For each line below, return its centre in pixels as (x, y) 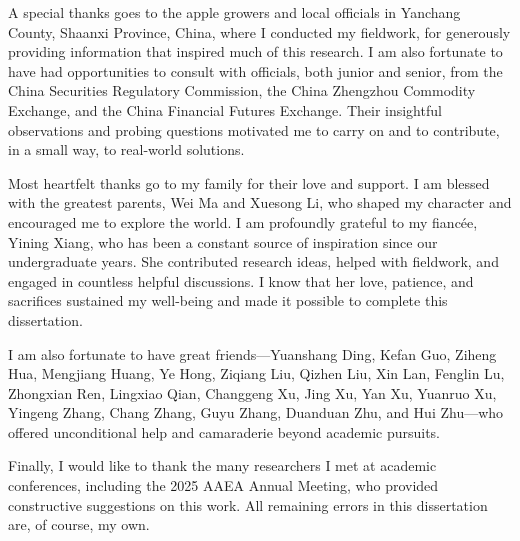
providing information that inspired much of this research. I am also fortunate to (255, 51)
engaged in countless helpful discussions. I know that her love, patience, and (241, 280)
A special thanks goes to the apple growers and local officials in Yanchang (234, 12)
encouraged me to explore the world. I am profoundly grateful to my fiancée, (243, 221)
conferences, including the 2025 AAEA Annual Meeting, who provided (223, 485)
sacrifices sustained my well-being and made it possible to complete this (228, 300)
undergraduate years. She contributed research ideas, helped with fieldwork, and (253, 261)
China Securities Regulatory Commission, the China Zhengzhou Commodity (242, 90)
